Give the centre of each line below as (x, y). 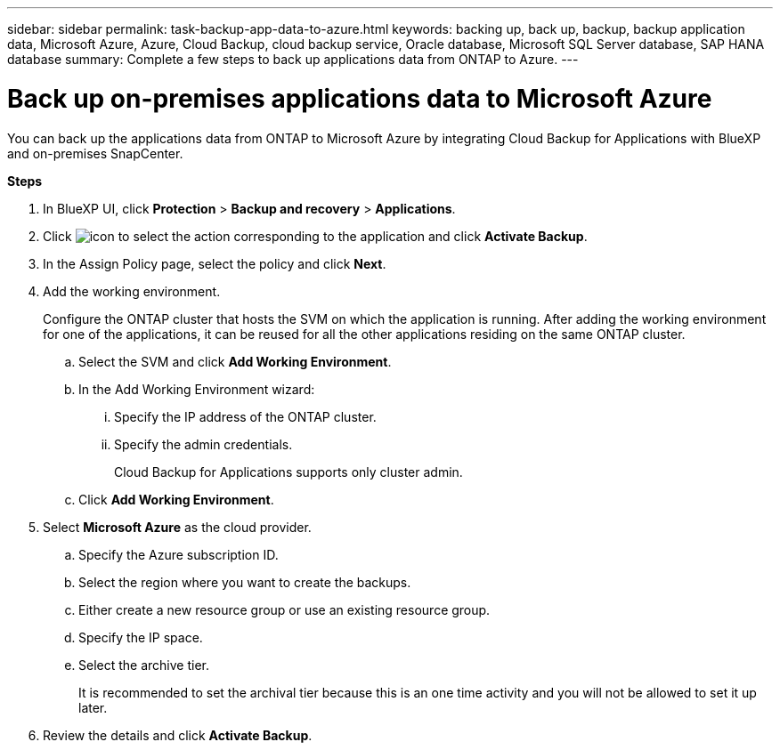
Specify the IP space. (141, 637)
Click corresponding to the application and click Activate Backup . (315, 236)
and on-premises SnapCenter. (95, 153)
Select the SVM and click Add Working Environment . (235, 361)
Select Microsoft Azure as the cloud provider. (177, 527)
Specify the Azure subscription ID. (179, 554)
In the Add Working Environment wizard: (197, 389)
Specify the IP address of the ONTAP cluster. (245, 416)
